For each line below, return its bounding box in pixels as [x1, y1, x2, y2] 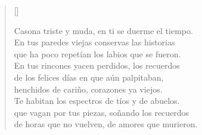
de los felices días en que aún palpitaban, [14, 70, 164, 83]
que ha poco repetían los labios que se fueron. [14, 47, 181, 60]
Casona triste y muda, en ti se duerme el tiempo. [14, 24, 193, 36]
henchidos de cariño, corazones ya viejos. [14, 82, 163, 95]
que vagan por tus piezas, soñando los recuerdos [14, 106, 189, 118]
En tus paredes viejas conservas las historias [14, 36, 175, 48]
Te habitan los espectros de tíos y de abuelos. [14, 94, 180, 107]
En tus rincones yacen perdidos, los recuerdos [14, 59, 180, 72]
